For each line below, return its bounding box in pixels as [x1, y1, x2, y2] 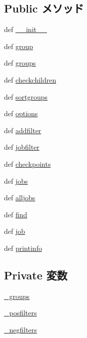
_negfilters [4, 324, 37, 334]
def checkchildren [4, 74, 56, 85]
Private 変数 [4, 267, 67, 282]
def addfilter [4, 125, 41, 135]
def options [4, 108, 38, 119]
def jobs [4, 175, 28, 186]
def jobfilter [4, 142, 39, 152]
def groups [4, 58, 36, 68]
